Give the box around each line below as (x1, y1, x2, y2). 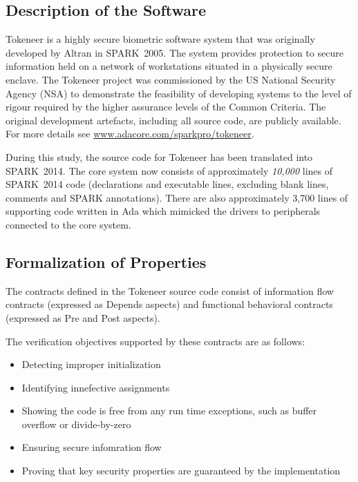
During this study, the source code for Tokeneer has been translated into (6, 149, 313, 164)
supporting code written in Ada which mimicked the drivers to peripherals (6, 204, 321, 218)
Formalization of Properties (6, 251, 207, 272)
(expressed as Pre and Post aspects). (6, 310, 160, 325)
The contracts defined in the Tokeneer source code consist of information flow (6, 283, 334, 298)
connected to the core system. (6, 217, 131, 231)
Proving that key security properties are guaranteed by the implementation (21, 463, 341, 478)
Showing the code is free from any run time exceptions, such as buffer (21, 403, 317, 418)
